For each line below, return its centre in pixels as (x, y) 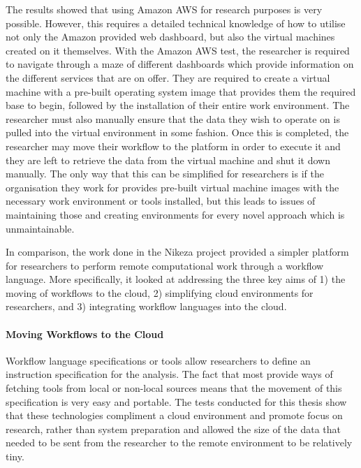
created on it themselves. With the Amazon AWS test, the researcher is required (178, 50)
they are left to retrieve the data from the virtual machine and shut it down (168, 160)
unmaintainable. (40, 228)
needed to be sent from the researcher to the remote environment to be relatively (179, 443)
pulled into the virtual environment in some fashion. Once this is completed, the (177, 132)
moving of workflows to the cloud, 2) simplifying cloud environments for (160, 292)
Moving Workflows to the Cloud (85, 334)
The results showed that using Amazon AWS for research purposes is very (164, 9)
